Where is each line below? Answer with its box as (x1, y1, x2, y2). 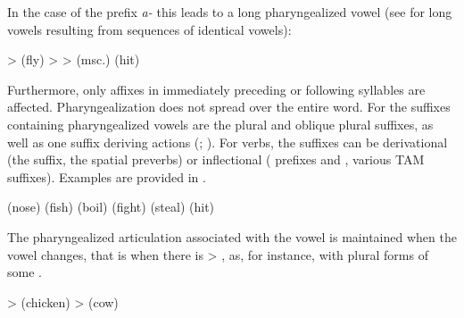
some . (7, 263, 42, 281)
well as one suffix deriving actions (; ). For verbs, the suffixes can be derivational (7, 132, 448, 151)
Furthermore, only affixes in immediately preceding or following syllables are (7, 79, 426, 98)
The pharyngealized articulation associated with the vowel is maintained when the (7, 227, 457, 246)
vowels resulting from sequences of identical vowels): (7, 20, 292, 38)
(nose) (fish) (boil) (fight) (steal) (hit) (7, 197, 215, 216)
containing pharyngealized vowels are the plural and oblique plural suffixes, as (7, 114, 434, 133)
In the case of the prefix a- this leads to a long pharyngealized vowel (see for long (7, 3, 452, 21)
